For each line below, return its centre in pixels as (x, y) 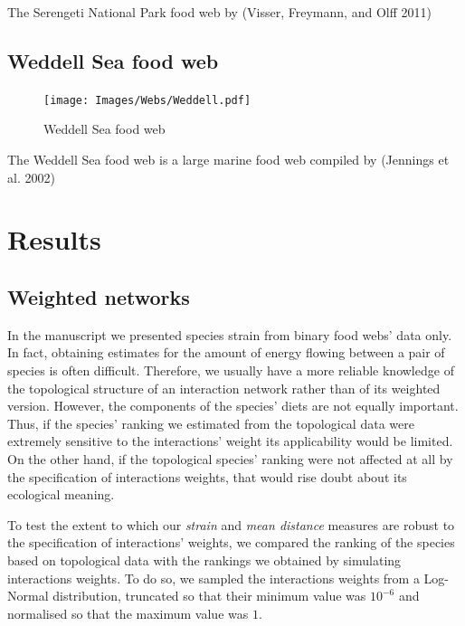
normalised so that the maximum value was (128, 613)
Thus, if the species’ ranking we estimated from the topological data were (211, 423)
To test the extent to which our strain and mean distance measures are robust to (231, 524)
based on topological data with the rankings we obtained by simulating (204, 560)
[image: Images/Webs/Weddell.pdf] (147, 100)
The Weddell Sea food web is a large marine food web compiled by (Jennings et (228, 160)
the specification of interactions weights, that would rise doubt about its (207, 476)
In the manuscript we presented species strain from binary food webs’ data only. (230, 334)
